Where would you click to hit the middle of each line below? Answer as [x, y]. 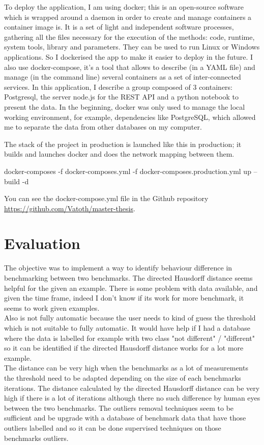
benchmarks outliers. [36, 438]
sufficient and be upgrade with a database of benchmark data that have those [125, 418]
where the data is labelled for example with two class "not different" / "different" [130, 338]
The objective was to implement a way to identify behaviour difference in [118, 268]
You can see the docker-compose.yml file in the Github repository [106, 198]
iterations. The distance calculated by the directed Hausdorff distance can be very [132, 388]
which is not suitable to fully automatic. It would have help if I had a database [127, 327]
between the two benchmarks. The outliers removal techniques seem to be [119, 407]
